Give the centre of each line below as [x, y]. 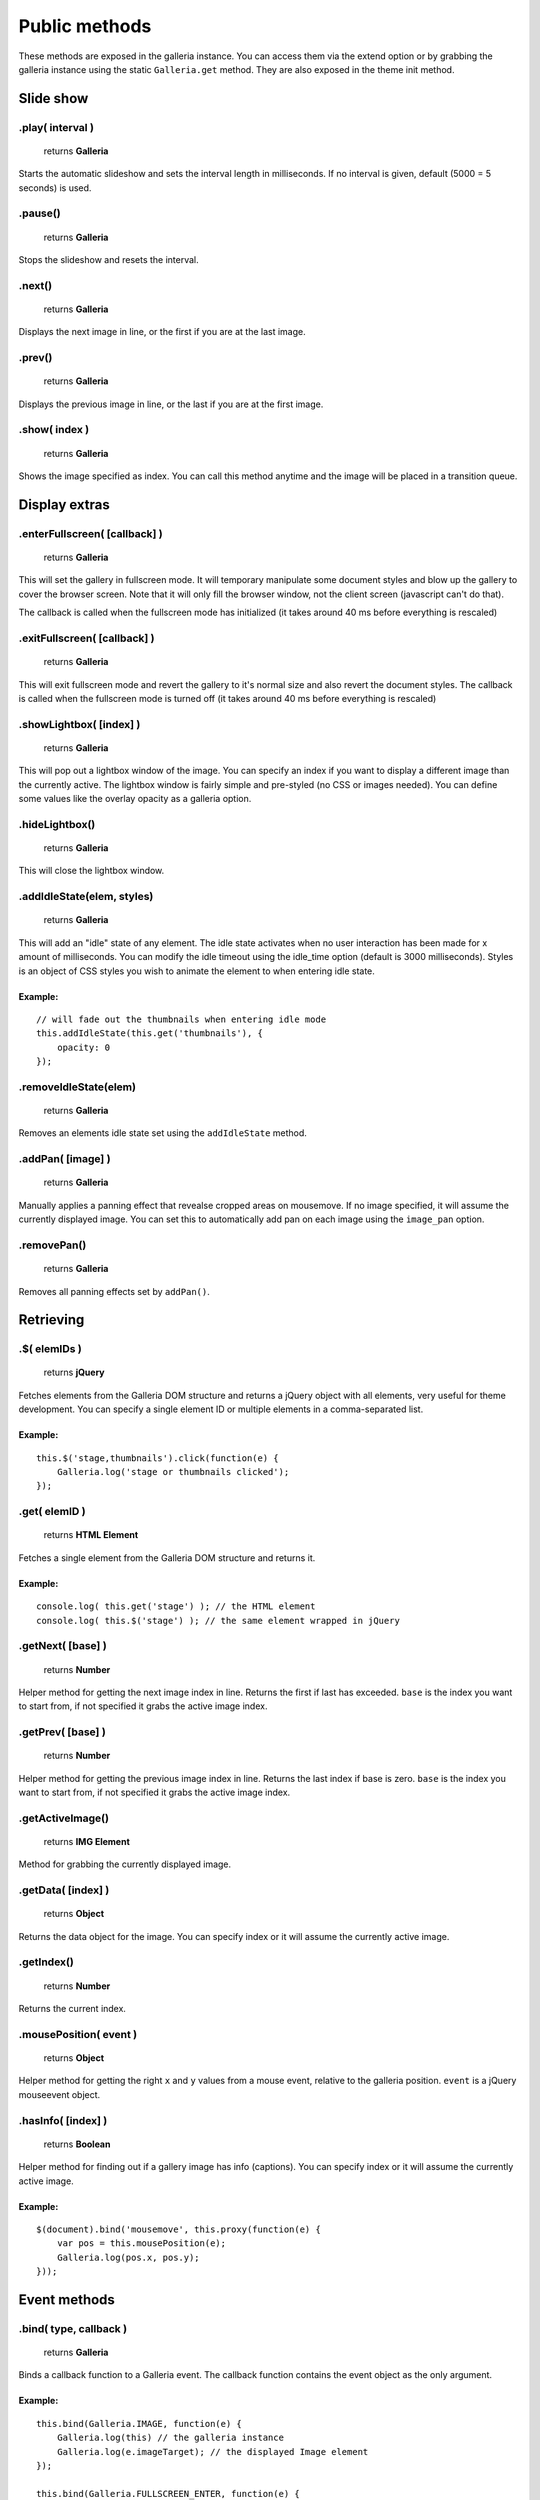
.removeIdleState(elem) [77, 1087]
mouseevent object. [59, 2094]
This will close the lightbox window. [91, 871]
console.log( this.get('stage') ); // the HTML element [176, 1606]
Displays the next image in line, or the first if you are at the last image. [162, 332]
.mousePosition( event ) [78, 2034]
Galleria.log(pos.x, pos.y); [128, 2257]
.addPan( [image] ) [64, 1159]
